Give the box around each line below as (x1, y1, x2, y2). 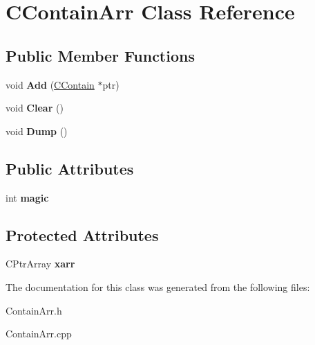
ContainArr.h (6, 303, 62, 317)
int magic (6, 190, 49, 204)
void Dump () (6, 123, 68, 138)
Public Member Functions (6, 44, 195, 66)
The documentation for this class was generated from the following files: (6, 279, 310, 294)
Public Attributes (6, 157, 134, 179)
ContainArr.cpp (6, 326, 72, 341)
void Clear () (6, 100, 64, 115)
